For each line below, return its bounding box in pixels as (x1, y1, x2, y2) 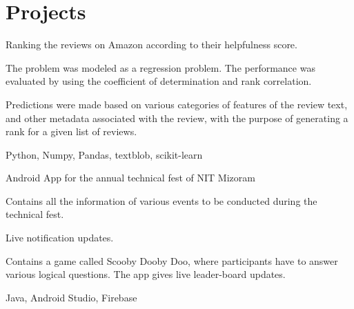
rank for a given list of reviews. (6, 124, 137, 139)
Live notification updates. (6, 230, 114, 245)
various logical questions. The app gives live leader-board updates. (6, 267, 286, 281)
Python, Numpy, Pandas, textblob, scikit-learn (6, 147, 203, 161)
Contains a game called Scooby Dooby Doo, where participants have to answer (6, 253, 338, 268)
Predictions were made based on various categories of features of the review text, (6, 97, 348, 111)
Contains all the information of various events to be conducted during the (6, 193, 317, 208)
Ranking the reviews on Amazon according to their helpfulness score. (6, 37, 297, 52)
